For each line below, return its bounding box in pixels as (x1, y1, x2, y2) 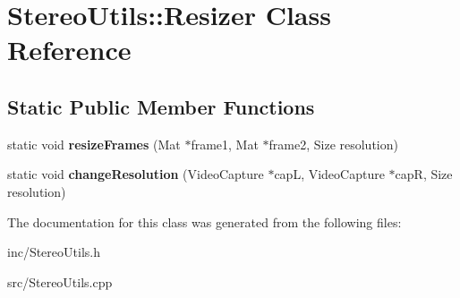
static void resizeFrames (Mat (7, 134, 181, 153)
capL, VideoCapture (274, 165, 385, 183)
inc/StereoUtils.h (7, 243, 100, 261)
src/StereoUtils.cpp (7, 272, 113, 291)
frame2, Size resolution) (268, 134, 398, 153)
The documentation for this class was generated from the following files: (7, 212, 402, 231)
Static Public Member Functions (7, 92, 315, 120)
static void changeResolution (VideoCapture (7, 165, 264, 183)
